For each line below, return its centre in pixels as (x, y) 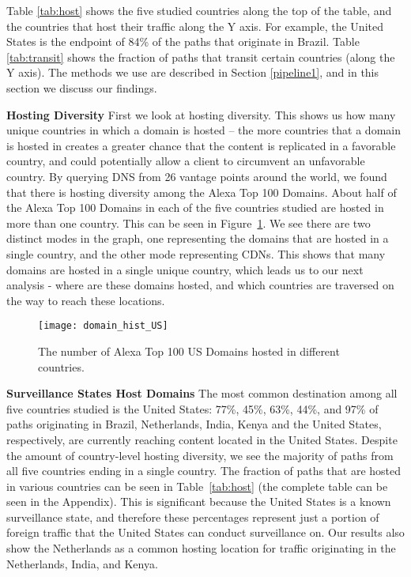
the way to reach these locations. (86, 300)
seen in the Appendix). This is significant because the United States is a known (199, 502)
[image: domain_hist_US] (103, 326)
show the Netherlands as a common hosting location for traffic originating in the (201, 548)
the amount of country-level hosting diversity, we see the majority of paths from (200, 455)
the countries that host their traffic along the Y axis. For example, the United (195, 26)
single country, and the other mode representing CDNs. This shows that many (196, 253)
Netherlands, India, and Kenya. (82, 563)
